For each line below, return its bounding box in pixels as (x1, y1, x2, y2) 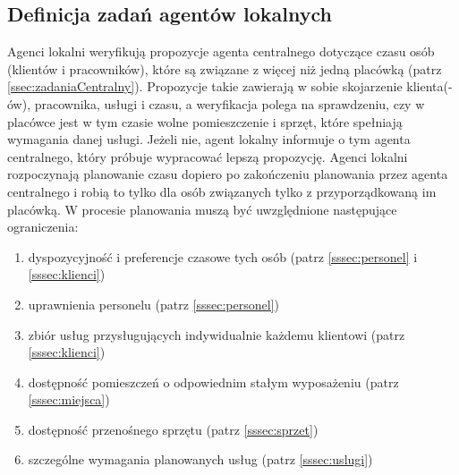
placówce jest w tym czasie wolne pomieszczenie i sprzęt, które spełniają (7, 112, 403, 131)
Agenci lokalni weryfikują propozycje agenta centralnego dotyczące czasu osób (7, 42, 435, 61)
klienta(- (406, 77, 453, 96)
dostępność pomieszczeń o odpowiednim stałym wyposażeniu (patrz (28, 372, 399, 391)
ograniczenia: (7, 217, 79, 236)
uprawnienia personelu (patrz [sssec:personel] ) (28, 294, 279, 313)
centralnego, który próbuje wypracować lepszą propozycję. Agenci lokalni (7, 147, 408, 165)
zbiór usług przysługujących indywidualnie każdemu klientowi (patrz (28, 325, 405, 344)
